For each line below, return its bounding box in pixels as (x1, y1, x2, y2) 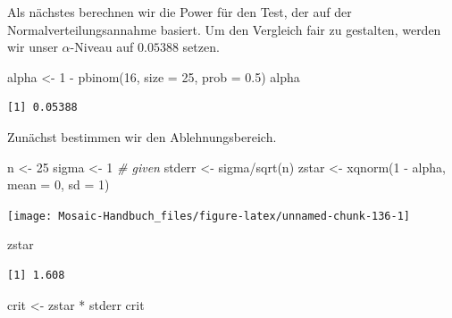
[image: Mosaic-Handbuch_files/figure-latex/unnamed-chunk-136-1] (7, 209, 411, 222)
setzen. (182, 38, 220, 56)
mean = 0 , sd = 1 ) (7, 175, 110, 194)
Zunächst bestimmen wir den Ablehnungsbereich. (7, 127, 277, 146)
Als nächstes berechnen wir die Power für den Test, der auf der (7, 3, 352, 21)
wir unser (7, 38, 58, 56)
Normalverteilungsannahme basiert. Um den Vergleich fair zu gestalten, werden (7, 20, 441, 38)
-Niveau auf (70, 38, 134, 56)
